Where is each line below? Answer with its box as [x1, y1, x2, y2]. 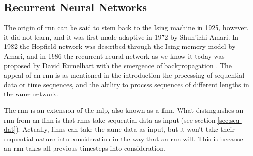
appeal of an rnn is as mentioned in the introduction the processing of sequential [4, 70, 245, 80]
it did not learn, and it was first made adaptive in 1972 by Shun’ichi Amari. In [4, 31, 239, 42]
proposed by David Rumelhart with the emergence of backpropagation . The [4, 60, 232, 70]
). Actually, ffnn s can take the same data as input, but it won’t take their [16, 124, 235, 134]
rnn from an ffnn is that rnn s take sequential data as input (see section [4, 114, 216, 125]
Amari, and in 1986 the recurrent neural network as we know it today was [4, 50, 225, 61]
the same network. [4, 89, 58, 99]
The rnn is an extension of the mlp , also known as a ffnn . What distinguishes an [4, 105, 244, 115]
